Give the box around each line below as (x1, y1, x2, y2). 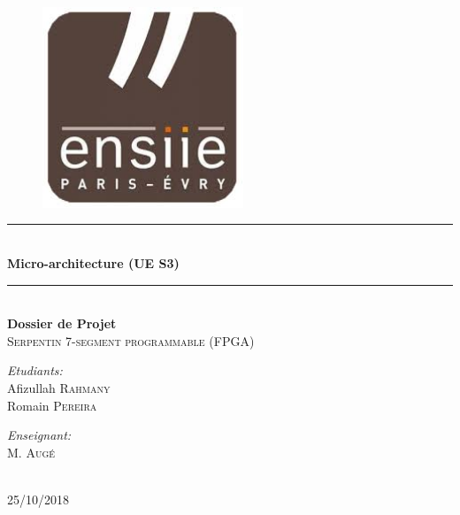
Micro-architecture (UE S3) (7, 253, 180, 272)
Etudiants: (7, 361, 63, 380)
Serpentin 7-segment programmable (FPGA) (7, 331, 255, 350)
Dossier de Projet (7, 314, 117, 333)
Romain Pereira (7, 396, 97, 414)
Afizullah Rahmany (7, 378, 111, 396)
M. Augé (7, 442, 56, 461)
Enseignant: (7, 426, 72, 444)
